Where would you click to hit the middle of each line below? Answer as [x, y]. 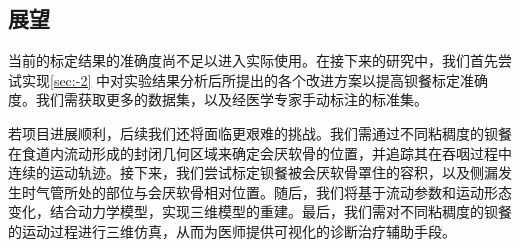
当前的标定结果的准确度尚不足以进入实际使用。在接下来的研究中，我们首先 [253, 60]
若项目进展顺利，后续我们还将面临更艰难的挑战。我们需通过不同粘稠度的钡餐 [260, 132]
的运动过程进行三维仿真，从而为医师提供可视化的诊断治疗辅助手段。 [232, 230]
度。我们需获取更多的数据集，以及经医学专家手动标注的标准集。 [218, 99]
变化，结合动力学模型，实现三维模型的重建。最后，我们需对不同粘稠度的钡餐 [260, 211]
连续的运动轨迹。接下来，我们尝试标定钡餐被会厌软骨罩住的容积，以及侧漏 [253, 172]
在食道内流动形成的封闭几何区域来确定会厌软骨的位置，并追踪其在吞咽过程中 [260, 152]
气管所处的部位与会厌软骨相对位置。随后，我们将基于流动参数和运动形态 [273, 191]
